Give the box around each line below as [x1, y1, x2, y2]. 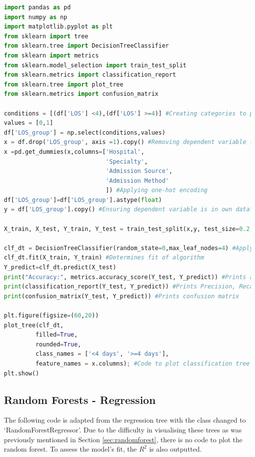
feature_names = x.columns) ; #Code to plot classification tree [35, 360, 250, 367]
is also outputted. [149, 444, 202, 454]
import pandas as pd [4, 4, 71, 11]
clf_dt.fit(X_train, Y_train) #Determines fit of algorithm [4, 254, 204, 261]
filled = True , [35, 331, 78, 339]
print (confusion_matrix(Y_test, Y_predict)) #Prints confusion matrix [4, 292, 239, 300]
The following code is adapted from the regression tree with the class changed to [4, 415, 246, 425]
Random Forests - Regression [4, 392, 156, 407]
